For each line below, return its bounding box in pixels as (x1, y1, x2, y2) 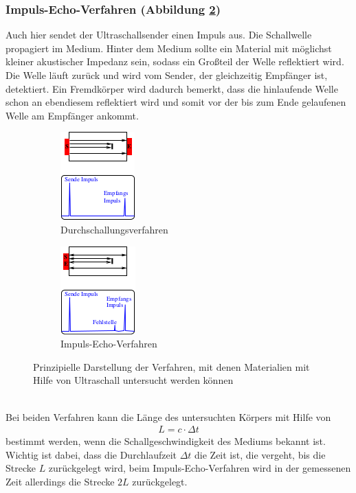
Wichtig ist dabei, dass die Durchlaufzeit (5, 447, 177, 461)
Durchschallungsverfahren (60, 222, 168, 236)
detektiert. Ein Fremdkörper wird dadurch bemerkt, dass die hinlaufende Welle (5, 81, 338, 95)
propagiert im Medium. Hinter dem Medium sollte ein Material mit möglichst (5, 41, 332, 55)
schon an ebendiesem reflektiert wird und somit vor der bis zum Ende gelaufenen (5, 95, 346, 109)
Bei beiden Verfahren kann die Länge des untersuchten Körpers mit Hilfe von (5, 409, 331, 424)
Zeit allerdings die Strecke (5, 474, 115, 488)
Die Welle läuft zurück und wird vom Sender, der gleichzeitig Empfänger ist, (5, 68, 328, 82)
